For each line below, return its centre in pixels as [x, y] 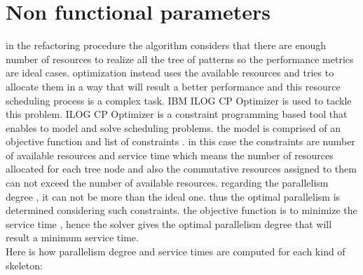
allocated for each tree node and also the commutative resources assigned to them [181, 169]
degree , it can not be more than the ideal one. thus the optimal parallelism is [173, 196]
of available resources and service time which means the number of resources [170, 155]
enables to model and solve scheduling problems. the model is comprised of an [173, 127]
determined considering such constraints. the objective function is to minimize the [181, 210]
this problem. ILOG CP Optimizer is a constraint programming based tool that [177, 114]
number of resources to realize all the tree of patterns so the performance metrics [180, 59]
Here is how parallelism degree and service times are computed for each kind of [176, 251]
